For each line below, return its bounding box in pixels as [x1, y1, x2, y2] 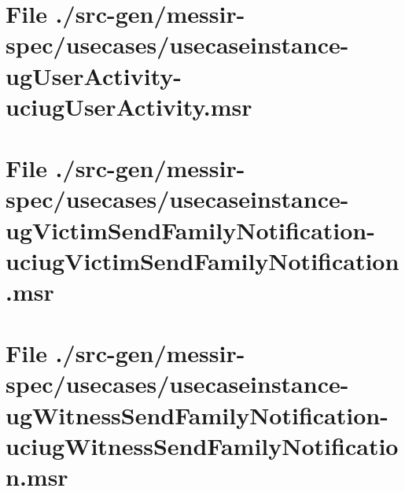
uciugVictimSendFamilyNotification [6, 244, 399, 276]
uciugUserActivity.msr [6, 90, 252, 122]
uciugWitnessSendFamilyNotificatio [6, 429, 399, 461]
